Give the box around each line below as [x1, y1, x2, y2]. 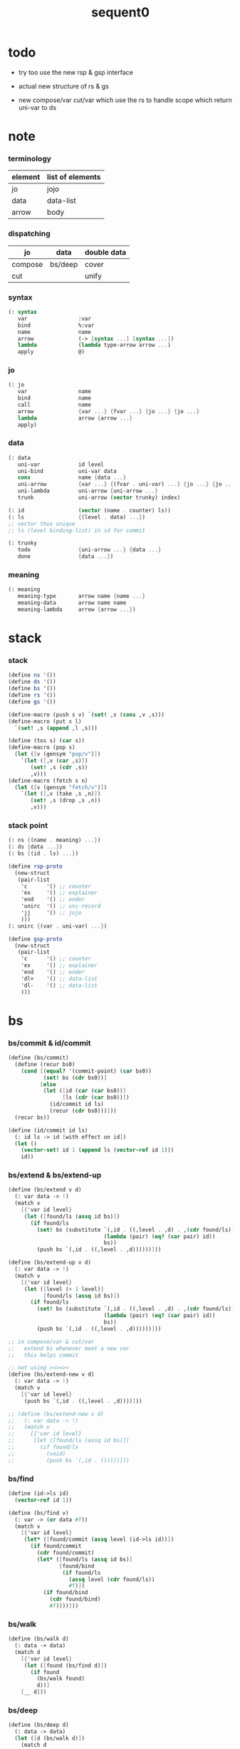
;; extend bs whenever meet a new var [8, 1344, 130, 1352]
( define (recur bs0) [14, 1060, 75, 1068]
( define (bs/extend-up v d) [8, 1259, 92, 1267]
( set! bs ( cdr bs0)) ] [43, 1074, 108, 1081]
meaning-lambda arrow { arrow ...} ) [17, 606, 136, 614]
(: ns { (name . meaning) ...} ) [8, 836, 101, 844]
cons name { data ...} [17, 474, 127, 482]
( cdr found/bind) [49, 1596, 101, 1603]
